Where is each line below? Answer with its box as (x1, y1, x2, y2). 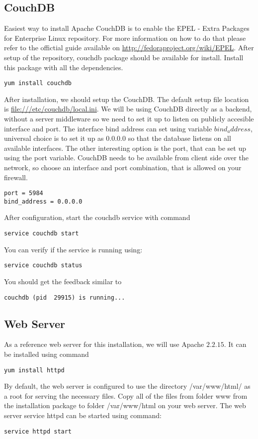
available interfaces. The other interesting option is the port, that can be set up (4, 142, 246, 153)
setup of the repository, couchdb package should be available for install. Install (4, 52, 244, 62)
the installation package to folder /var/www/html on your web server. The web (4, 400, 246, 411)
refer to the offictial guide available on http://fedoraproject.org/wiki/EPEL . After (4, 42, 254, 53)
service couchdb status (4, 262, 83, 269)
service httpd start (4, 428, 72, 435)
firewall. (4, 172, 28, 182)
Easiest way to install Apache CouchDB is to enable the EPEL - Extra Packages (4, 23, 250, 33)
